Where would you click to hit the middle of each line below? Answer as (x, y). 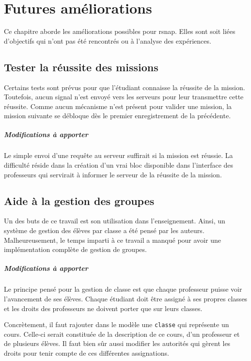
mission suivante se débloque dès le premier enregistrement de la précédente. (118, 116)
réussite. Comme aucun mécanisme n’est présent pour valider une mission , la (118, 106)
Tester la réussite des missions (81, 67)
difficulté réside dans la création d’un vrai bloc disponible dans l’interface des (119, 165)
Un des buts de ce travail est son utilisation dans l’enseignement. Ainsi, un (115, 221)
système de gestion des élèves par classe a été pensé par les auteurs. (104, 230)
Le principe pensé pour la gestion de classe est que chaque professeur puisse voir (123, 289)
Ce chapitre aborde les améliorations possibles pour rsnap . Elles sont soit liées (120, 31)
